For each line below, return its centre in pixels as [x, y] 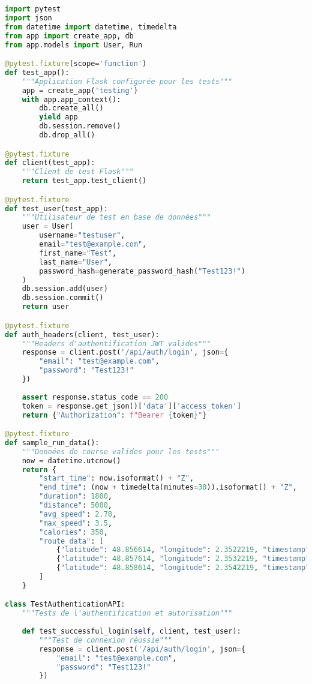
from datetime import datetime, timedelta [91, 27]
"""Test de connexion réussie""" [106, 640]
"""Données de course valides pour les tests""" [121, 451]
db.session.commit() [63, 298]
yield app [58, 117]
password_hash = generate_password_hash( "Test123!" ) [142, 271]
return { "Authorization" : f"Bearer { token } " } [114, 415]
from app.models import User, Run [74, 45]
